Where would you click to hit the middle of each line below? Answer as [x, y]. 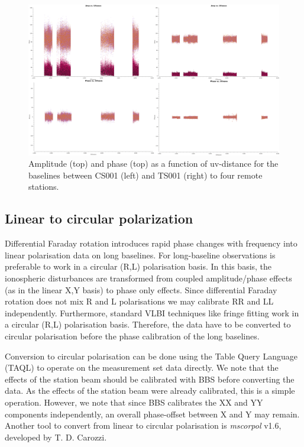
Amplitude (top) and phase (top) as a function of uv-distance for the [153, 163]
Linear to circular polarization [99, 218]
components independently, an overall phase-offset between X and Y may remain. [152, 414]
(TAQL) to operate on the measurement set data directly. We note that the [142, 367]
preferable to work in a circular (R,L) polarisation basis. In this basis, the [138, 266]
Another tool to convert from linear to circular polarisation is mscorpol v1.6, [143, 425]
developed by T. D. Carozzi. [56, 437]
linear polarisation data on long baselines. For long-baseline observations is [140, 255]
